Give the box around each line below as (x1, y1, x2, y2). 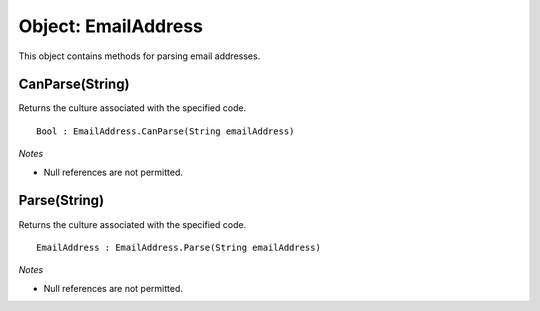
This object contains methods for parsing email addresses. (18, 50, 261, 62)
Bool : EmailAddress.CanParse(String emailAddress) (36, 125, 295, 137)
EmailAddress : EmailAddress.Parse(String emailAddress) (36, 241, 322, 253)
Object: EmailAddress (18, 15, 204, 37)
